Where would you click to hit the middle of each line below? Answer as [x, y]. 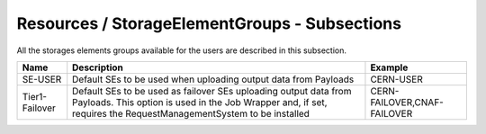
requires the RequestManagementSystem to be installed [191, 113]
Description [98, 67]
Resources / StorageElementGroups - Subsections [209, 23]
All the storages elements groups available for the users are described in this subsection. [181, 50]
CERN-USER [396, 79]
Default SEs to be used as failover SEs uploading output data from [212, 91]
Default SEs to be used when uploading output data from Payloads [213, 79]
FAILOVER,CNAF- [407, 102]
